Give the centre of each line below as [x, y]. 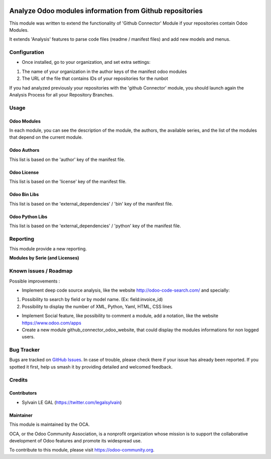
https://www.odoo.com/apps [51, 323]
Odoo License [24, 172]
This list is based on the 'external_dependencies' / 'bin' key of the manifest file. [91, 204]
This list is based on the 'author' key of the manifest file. [67, 159]
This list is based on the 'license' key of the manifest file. [68, 181]
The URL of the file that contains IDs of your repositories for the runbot [95, 78]
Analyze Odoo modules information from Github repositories [106, 11]
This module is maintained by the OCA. [49, 424]
